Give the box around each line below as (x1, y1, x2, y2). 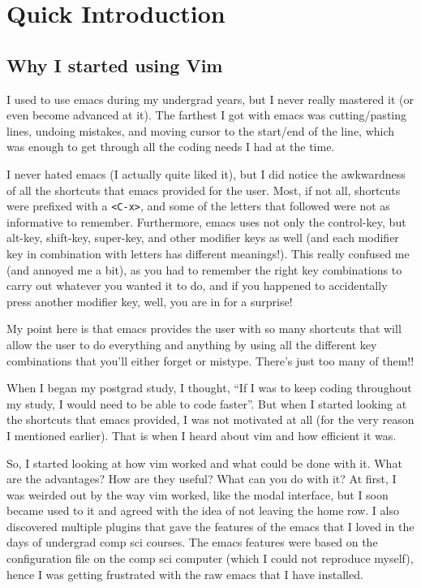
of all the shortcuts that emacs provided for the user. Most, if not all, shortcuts (6, 181, 401, 198)
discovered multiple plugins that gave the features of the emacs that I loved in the (6, 517, 415, 534)
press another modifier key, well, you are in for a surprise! (6, 292, 293, 309)
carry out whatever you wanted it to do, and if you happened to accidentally (6, 277, 388, 294)
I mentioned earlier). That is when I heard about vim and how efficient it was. (6, 426, 397, 443)
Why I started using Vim (6, 52, 223, 77)
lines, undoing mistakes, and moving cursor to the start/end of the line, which (6, 122, 395, 139)
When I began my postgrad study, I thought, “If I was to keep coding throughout (6, 379, 412, 396)
